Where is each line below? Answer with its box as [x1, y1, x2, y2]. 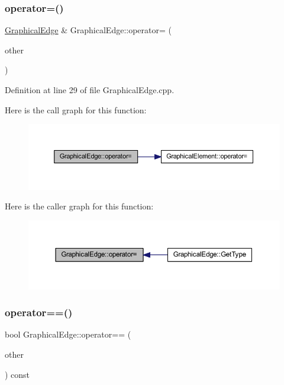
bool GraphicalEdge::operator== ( [5, 328, 131, 341]
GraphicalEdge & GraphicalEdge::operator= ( [5, 24, 172, 36]
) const [5, 368, 30, 380]
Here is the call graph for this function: [5, 103, 147, 116]
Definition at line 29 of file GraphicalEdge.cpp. [5, 84, 175, 96]
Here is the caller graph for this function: [5, 200, 154, 212]
